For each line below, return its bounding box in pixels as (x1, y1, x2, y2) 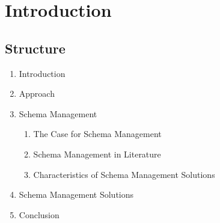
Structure (5, 38, 66, 57)
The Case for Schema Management (33, 127, 162, 140)
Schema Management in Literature (33, 147, 161, 160)
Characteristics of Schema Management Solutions (33, 168, 215, 180)
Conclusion (19, 208, 60, 221)
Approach (19, 87, 55, 100)
